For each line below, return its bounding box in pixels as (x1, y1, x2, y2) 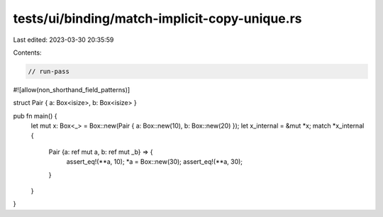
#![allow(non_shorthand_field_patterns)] (13, 85, 131, 94)
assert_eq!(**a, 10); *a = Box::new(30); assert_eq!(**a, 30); (66, 157, 243, 166)
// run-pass (28, 67, 70, 75)
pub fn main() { (13, 111, 57, 120)
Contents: (13, 48, 42, 57)
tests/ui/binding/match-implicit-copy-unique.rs (13, 11, 302, 26)
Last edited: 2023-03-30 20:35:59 (13, 35, 114, 44)
